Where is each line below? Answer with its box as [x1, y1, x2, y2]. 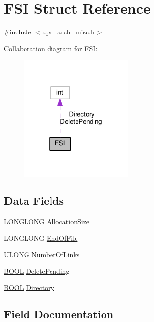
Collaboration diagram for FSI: [4, 43, 98, 53]
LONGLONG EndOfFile [4, 232, 78, 243]
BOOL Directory [4, 282, 54, 292]
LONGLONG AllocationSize [4, 216, 90, 226]
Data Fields [4, 193, 64, 208]
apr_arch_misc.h [42, 27, 95, 37]
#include [4, 27, 31, 37]
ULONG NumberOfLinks [4, 249, 80, 259]
